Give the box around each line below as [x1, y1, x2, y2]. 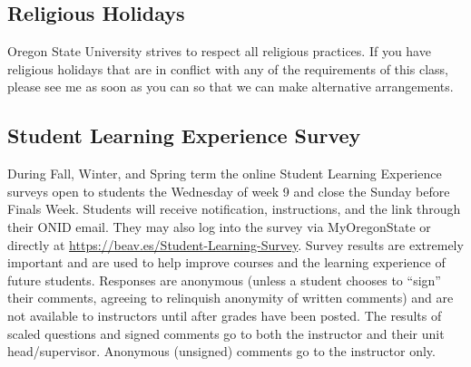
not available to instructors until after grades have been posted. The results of [7, 305, 442, 324]
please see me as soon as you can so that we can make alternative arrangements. [7, 77, 454, 96]
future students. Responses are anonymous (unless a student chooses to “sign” [7, 270, 441, 289]
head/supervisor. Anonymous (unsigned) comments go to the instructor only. [7, 342, 436, 361]
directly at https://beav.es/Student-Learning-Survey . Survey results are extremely [7, 235, 464, 254]
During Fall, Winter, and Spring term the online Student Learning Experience [7, 164, 442, 183]
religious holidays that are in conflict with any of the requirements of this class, [7, 59, 448, 78]
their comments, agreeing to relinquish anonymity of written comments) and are [7, 288, 454, 307]
